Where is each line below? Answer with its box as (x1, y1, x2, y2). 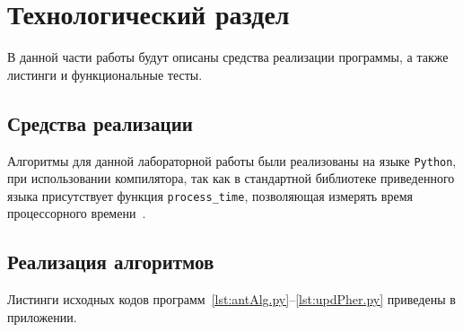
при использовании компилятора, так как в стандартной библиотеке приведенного (7, 169, 455, 188)
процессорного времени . (7, 204, 146, 223)
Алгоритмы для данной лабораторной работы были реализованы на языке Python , (7, 151, 457, 170)
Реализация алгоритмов (7, 248, 214, 275)
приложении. (7, 307, 77, 326)
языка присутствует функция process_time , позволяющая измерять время (7, 186, 413, 205)
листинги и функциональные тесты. (7, 65, 203, 83)
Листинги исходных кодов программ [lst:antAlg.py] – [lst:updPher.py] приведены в (7, 290, 456, 309)
